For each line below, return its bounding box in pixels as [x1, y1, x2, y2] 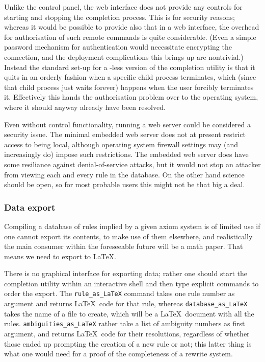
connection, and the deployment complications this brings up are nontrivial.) [4, 51, 244, 62]
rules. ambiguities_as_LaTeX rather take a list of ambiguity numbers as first [4, 318, 245, 329]
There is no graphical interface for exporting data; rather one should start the [4, 268, 247, 279]
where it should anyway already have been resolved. [4, 101, 166, 112]
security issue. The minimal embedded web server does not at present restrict [4, 129, 246, 140]
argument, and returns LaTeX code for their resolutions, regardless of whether [4, 328, 250, 339]
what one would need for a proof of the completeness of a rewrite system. [4, 348, 233, 359]
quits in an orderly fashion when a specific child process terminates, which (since [4, 72, 256, 82]
